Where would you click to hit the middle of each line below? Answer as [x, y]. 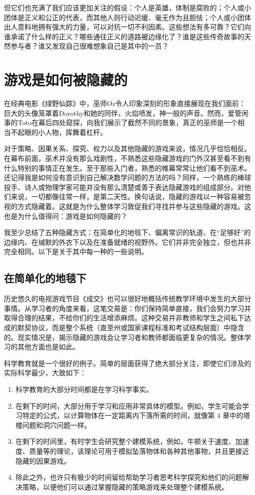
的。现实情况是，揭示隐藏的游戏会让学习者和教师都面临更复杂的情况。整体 [124, 337]
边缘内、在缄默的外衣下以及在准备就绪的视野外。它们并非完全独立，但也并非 [127, 242]
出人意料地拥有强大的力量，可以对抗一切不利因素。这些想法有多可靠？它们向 [127, 27]
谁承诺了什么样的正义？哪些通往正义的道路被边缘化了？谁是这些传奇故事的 [124, 36]
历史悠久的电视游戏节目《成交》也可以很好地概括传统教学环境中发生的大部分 [127, 299]
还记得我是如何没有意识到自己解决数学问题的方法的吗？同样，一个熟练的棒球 [127, 177]
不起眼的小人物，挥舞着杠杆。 [59, 132]
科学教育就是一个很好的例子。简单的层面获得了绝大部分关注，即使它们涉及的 [127, 363]
